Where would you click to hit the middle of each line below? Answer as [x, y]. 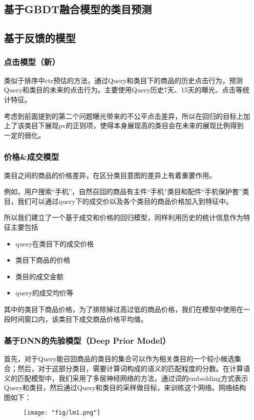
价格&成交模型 [32, 157]
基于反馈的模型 [40, 38]
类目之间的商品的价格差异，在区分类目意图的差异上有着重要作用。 [110, 175]
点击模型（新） [32, 62]
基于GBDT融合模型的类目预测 [78, 9]
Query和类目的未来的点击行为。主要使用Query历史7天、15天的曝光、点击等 [123, 90]
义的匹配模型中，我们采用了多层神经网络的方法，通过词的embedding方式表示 [126, 378]
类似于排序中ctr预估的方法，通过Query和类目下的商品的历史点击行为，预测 [123, 80]
